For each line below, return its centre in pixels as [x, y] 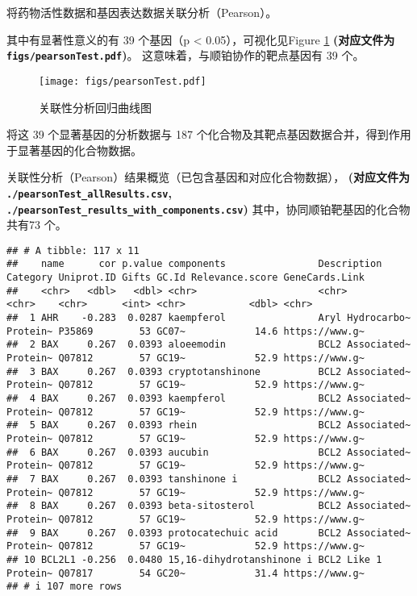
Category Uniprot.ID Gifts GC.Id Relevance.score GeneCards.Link [186, 278]
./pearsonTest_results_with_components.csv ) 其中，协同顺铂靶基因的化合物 [208, 208]
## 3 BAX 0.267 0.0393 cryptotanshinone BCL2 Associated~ [209, 371]
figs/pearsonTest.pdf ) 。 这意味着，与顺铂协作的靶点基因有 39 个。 [186, 55]
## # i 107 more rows [65, 587]
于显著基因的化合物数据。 [74, 150]
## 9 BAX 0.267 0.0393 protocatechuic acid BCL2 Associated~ [209, 533]
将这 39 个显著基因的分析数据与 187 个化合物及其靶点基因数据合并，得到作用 [209, 134]
